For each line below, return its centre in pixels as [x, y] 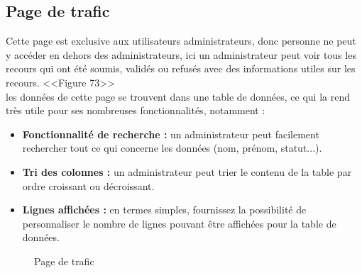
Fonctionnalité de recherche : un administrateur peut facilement [171, 134]
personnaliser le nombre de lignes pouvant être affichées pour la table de [179, 223]
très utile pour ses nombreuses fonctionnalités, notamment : [136, 110]
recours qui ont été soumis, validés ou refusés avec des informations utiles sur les [181, 68]
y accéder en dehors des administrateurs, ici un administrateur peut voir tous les [181, 54]
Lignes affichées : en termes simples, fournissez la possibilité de [164, 210]
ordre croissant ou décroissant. [88, 185]
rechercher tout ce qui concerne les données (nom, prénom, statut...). [172, 148]
